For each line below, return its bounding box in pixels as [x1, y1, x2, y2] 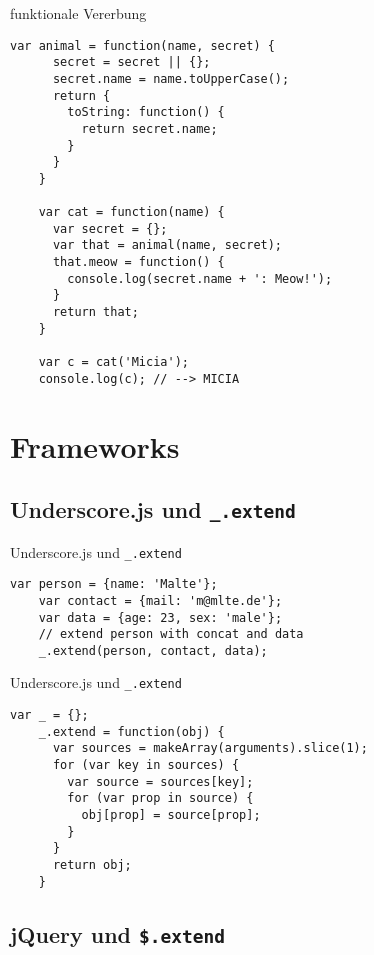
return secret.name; [81, 121, 218, 136]
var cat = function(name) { [38, 205, 225, 220]
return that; [52, 305, 139, 320]
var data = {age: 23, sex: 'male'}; [38, 610, 283, 625]
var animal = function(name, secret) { [10, 38, 275, 53]
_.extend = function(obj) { [38, 724, 225, 739]
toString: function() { [67, 105, 225, 120]
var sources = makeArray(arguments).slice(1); [52, 741, 368, 756]
